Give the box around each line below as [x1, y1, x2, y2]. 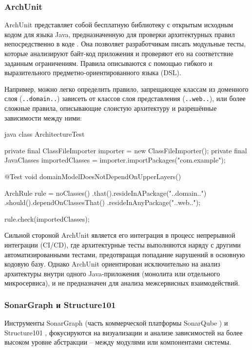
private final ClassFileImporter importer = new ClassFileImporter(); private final [4, 145, 247, 155]
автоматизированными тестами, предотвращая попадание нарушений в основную [4, 249, 245, 259]
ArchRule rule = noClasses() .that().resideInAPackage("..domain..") [4, 187, 207, 198]
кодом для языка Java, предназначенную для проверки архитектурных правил [4, 29, 235, 39]
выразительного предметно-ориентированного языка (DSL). [4, 67, 181, 78]
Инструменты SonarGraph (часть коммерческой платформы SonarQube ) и [4, 318, 228, 328]
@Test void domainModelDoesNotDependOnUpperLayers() [4, 171, 181, 181]
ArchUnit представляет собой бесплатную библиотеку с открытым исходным [4, 20, 233, 30]
